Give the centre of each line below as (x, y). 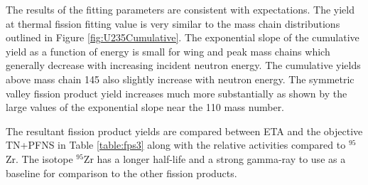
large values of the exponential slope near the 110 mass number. (145, 107)
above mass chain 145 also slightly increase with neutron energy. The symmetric (180, 79)
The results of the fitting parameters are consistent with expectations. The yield (180, 9)
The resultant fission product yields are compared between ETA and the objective (184, 131)
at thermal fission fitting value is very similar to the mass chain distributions (173, 23)
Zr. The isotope (39, 158)
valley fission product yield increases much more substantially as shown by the (177, 93)
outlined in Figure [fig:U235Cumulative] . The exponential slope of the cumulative (183, 37)
